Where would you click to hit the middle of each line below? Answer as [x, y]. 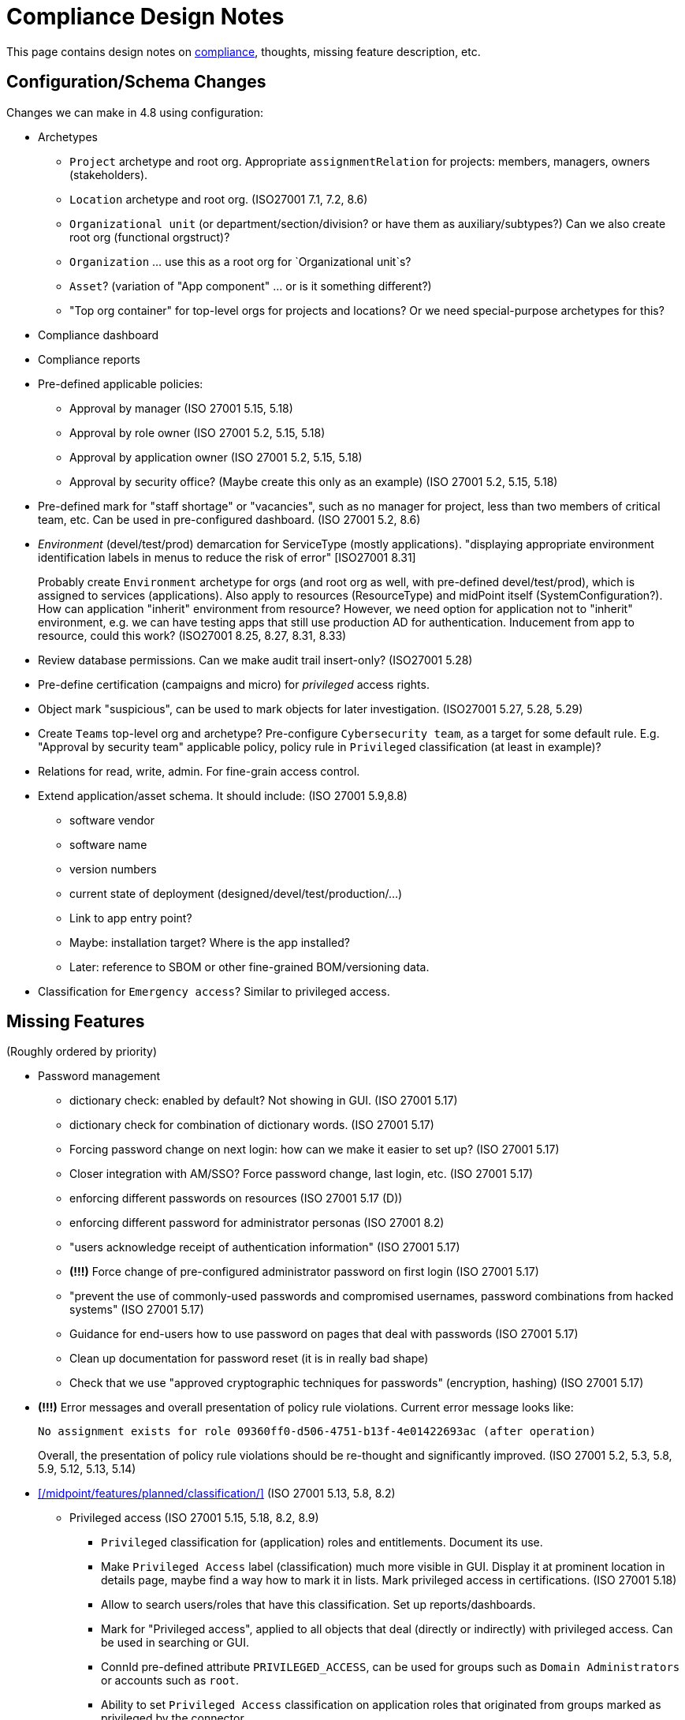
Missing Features [76, 1022]
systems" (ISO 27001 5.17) [137, 1310]
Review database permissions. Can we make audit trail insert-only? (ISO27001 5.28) [255, 660]
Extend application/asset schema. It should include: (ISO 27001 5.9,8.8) [223, 795]
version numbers [113, 869]
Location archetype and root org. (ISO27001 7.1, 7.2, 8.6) [219, 199]
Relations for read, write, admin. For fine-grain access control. [199, 771]
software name [108, 844]
